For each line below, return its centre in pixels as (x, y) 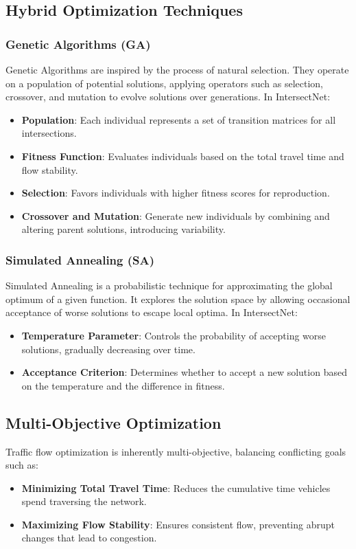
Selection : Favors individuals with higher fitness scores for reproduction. (176, 193)
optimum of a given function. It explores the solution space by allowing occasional (178, 299)
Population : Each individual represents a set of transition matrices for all (179, 119)
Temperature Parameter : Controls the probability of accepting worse (174, 335)
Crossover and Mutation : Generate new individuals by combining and (176, 215)
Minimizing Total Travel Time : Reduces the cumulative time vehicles (176, 488)
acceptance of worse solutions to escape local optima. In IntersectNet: (152, 312)
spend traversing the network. (84, 501)
